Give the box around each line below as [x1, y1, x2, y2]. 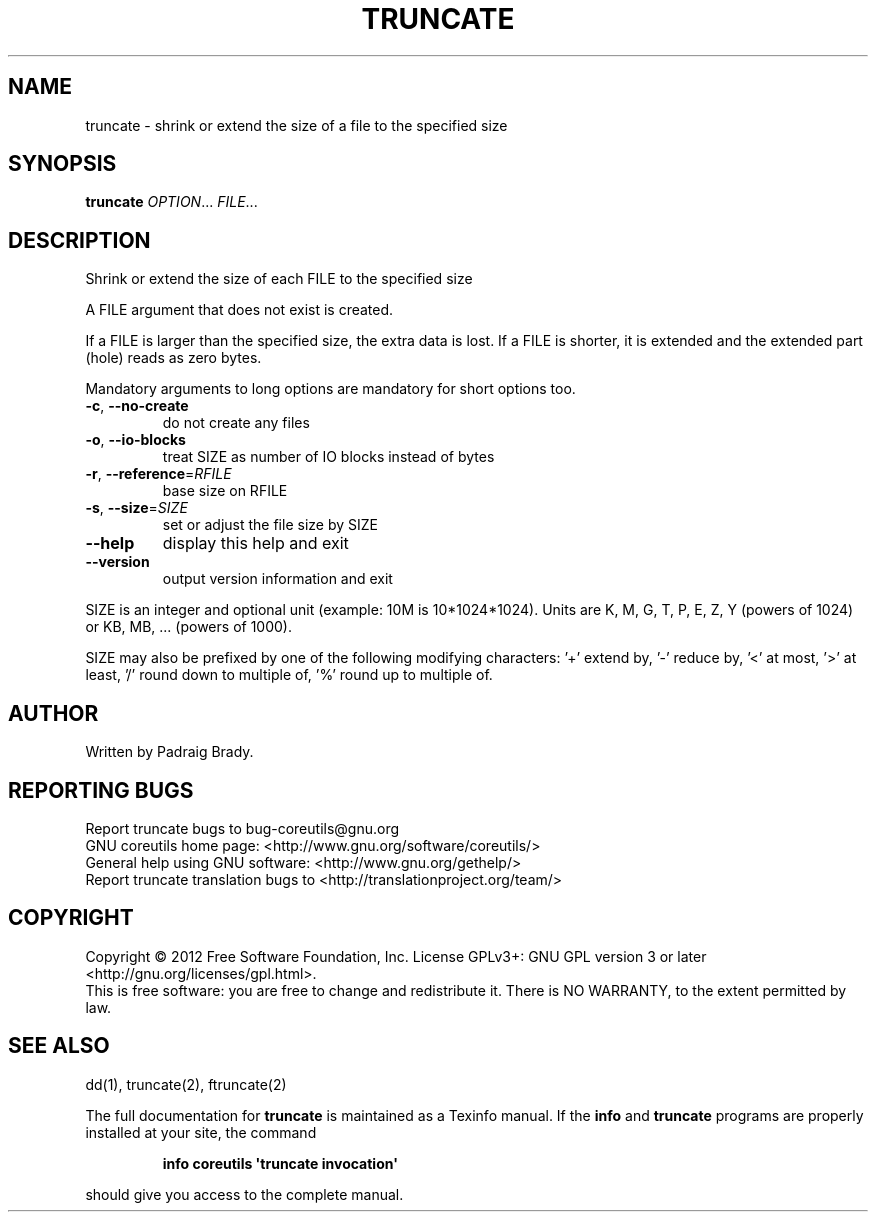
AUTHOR [8, 700, 99, 726]
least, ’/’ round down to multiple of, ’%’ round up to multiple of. [85, 666, 493, 684]
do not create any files [162, 414, 310, 432]
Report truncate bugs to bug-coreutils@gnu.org [85, 819, 400, 837]
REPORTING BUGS [8, 777, 194, 803]
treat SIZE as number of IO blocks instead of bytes [162, 448, 495, 466]
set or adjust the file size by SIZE [162, 516, 378, 534]
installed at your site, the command [85, 1123, 317, 1141]
